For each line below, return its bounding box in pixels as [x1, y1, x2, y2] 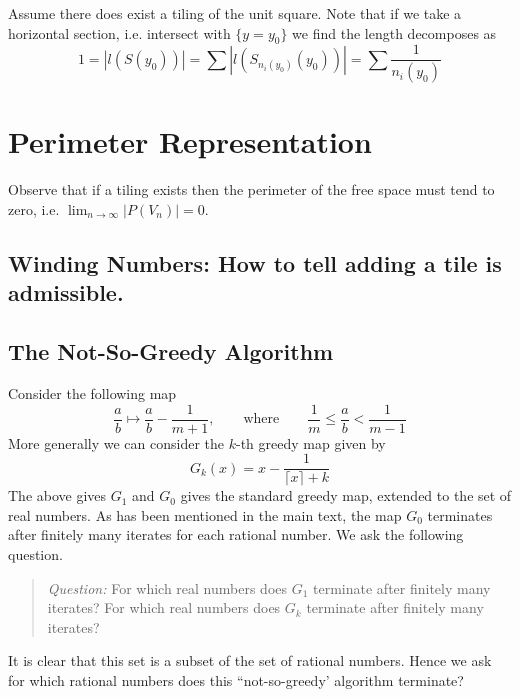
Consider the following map [8, 382, 177, 403]
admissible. [8, 277, 124, 308]
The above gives [8, 485, 107, 506]
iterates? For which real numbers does [47, 597, 281, 618]
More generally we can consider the [8, 432, 225, 453]
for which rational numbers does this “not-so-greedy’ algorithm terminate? [8, 670, 464, 691]
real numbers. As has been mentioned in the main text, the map [8, 504, 402, 525]
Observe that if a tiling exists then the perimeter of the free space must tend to [8, 179, 495, 200]
